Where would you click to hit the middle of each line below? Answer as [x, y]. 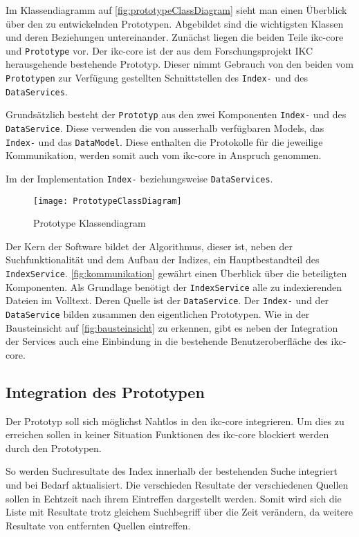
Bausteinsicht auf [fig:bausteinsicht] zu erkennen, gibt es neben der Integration [172, 327]
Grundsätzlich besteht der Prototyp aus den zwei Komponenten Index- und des [176, 114]
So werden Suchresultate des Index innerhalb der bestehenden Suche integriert [172, 471]
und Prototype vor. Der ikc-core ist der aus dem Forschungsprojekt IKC [159, 50]
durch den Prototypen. [54, 447]
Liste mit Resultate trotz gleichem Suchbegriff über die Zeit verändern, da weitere [179, 512]
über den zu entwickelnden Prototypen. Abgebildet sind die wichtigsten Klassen [175, 23]
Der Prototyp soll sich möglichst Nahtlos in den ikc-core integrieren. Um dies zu [175, 421]
